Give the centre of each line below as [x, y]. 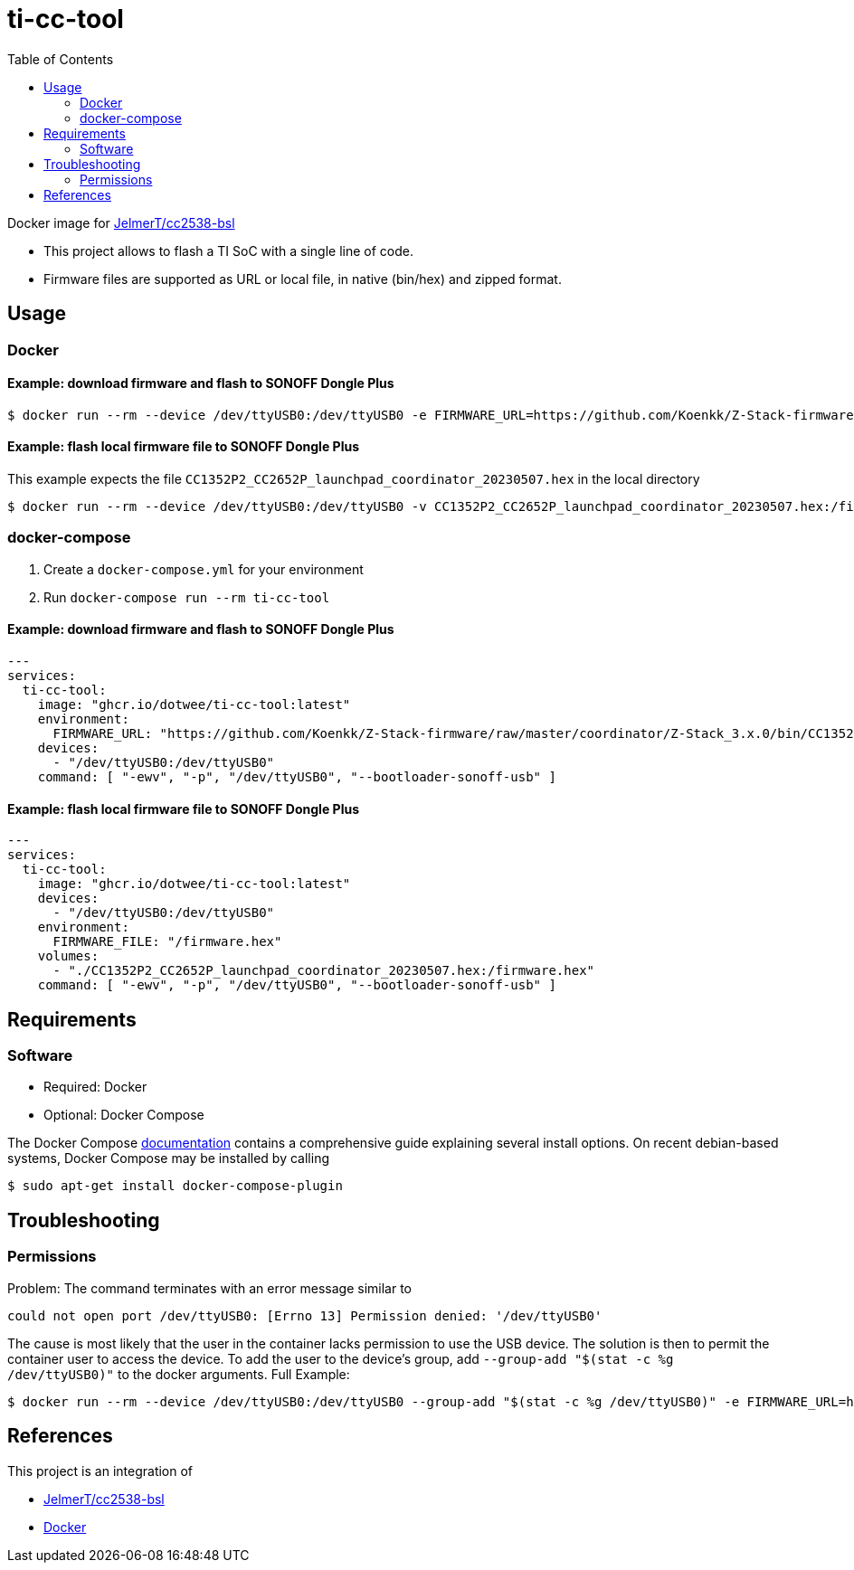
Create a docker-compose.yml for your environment [204, 569]
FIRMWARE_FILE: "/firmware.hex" [167, 942]
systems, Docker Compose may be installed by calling [168, 1159]
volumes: [68, 956]
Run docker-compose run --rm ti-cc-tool [187, 597]
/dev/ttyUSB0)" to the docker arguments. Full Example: [179, 1374]
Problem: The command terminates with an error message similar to [210, 1288]
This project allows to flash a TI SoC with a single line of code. [228, 251]
